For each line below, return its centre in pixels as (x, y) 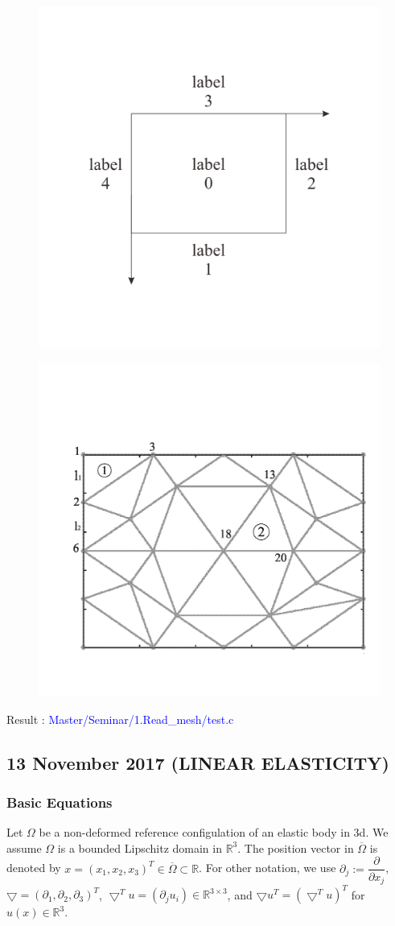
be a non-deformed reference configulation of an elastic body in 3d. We (214, 832)
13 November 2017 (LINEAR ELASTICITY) (198, 762)
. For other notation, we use (267, 868)
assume (24, 847)
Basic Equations (60, 802)
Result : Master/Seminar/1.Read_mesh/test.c (120, 719)
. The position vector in (296, 847)
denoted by (34, 868)
